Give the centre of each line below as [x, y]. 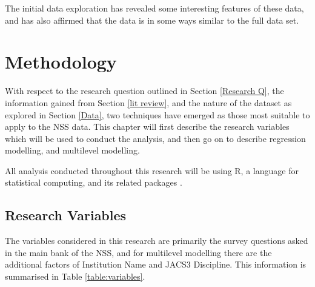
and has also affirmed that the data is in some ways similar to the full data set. [152, 20]
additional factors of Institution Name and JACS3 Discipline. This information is [156, 264]
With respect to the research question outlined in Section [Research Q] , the [144, 91]
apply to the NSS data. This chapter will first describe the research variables [147, 127]
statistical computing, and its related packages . [94, 182]
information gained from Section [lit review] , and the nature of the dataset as [148, 102]
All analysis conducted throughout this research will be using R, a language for [152, 170]
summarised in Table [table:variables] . [75, 276]
